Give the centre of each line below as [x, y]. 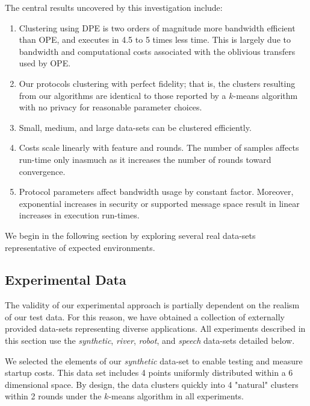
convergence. [42, 171]
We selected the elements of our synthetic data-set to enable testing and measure [154, 360]
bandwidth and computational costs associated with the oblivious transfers [157, 51]
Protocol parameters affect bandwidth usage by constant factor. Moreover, [156, 192]
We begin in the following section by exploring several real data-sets [130, 235]
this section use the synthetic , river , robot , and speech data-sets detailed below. [150, 341]
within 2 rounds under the [53, 396]
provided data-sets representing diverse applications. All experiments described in [155, 328]
